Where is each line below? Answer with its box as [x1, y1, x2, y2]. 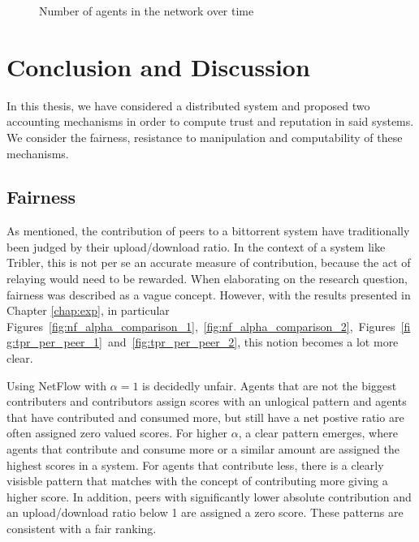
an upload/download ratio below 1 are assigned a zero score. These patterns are [6, 504, 404, 521]
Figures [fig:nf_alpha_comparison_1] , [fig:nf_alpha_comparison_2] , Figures [6, 317, 395, 334]
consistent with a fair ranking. [6, 519, 157, 536]
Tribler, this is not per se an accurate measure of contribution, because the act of [6, 254, 411, 271]
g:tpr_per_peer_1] [6, 333, 102, 351]
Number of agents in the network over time [39, 2, 254, 19]
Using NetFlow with [6, 376, 107, 394]
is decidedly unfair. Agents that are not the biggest [142, 376, 397, 394]
